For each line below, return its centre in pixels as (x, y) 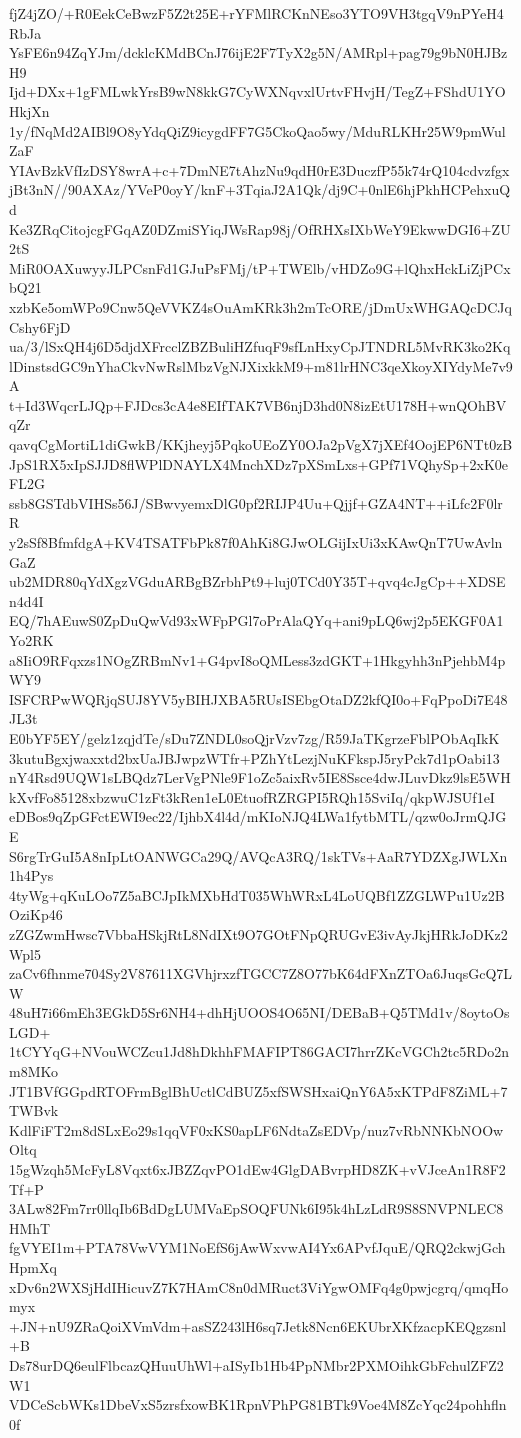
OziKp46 (36, 914)
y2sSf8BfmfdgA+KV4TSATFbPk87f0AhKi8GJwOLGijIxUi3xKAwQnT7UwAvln (256, 542)
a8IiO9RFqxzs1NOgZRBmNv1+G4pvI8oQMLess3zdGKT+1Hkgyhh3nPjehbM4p (257, 659)
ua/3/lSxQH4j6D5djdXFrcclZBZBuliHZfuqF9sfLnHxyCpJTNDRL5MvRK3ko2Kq (260, 346)
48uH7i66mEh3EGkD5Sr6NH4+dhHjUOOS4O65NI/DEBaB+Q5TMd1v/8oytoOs (259, 1012)
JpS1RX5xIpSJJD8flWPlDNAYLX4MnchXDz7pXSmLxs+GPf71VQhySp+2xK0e (259, 463)
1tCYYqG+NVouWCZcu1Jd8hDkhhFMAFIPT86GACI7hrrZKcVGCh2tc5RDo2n (259, 1051)
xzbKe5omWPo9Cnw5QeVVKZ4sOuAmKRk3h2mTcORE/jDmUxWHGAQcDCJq (260, 306)
